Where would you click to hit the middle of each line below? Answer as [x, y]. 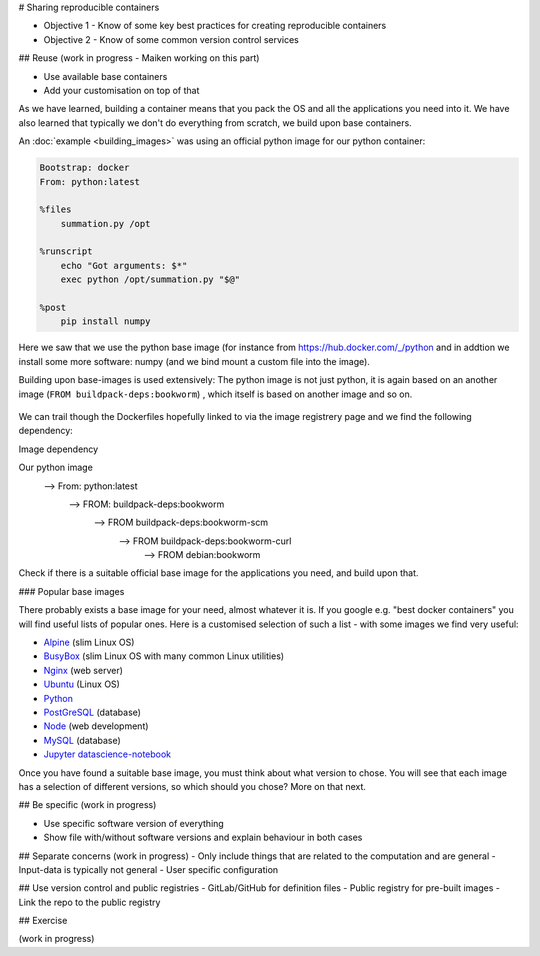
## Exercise [43, 921]
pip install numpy [105, 321]
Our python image [56, 467]
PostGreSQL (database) [92, 712]
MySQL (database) [82, 740]
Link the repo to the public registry [89, 902]
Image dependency [58, 449]
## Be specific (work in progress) [87, 805]
